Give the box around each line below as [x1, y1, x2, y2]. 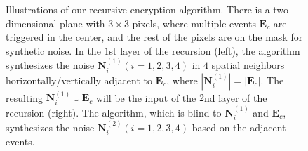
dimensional [6, 15, 57, 30]
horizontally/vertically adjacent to [6, 72, 152, 87]
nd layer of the [203, 90, 267, 105]
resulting [6, 90, 43, 105]
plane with [60, 15, 105, 30]
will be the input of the [95, 90, 196, 105]
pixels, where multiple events [132, 15, 256, 30]
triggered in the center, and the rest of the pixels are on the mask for [6, 29, 303, 44]
